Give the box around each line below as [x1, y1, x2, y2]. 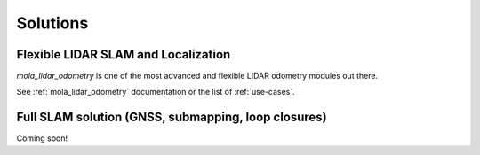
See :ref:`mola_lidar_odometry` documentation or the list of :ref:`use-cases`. [16, 87, 295, 97]
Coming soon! [16, 133, 68, 143]
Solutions [16, 13, 89, 33]
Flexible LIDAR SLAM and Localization [16, 47, 231, 62]
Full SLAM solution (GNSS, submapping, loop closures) [16, 110, 328, 125]
